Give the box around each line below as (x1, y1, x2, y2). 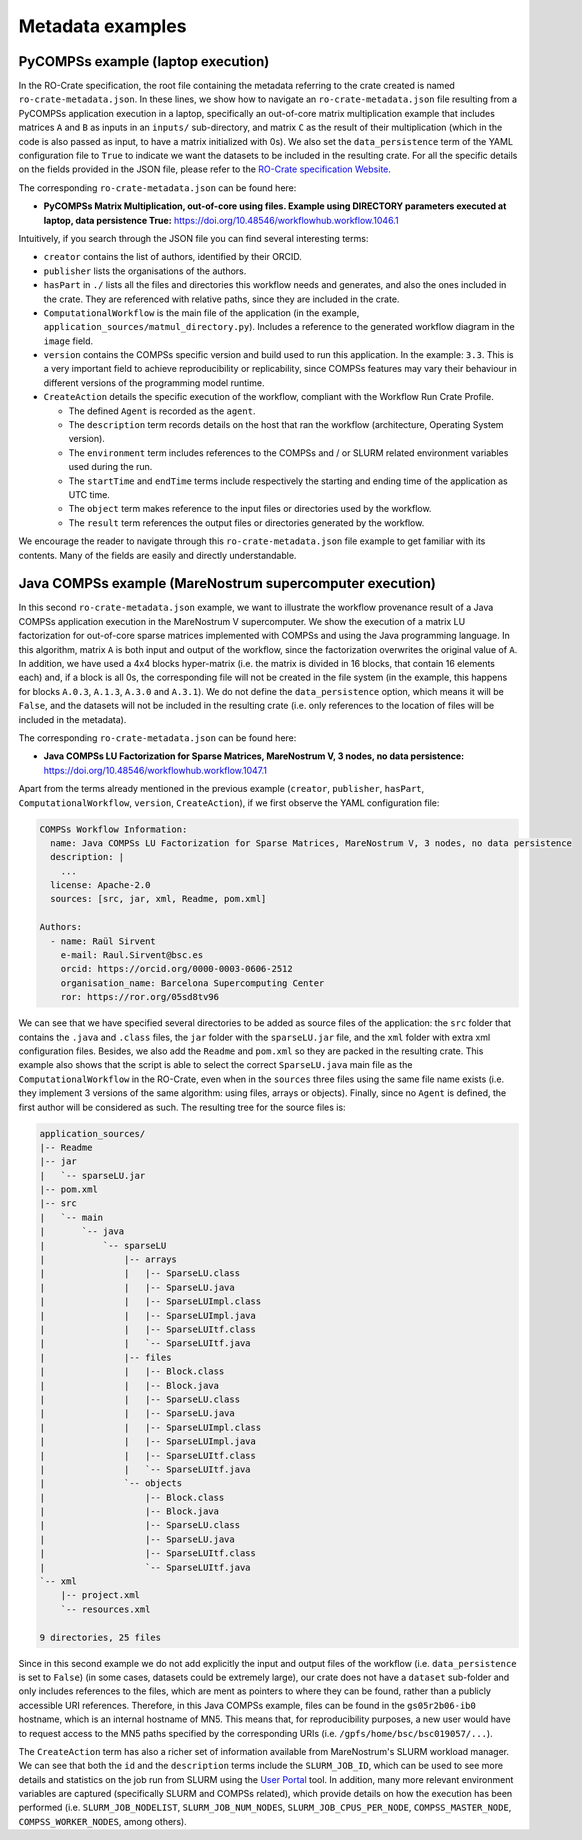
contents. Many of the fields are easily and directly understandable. (18, 549, 297, 561)
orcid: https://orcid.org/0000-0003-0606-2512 (60, 963, 294, 975)
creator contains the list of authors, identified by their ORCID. (43, 251, 302, 263)
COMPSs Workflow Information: (39, 823, 188, 835)
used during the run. (68, 461, 153, 473)
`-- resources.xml (60, 1603, 151, 1615)
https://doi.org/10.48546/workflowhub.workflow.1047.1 (43, 764, 268, 776)
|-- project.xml (60, 1590, 140, 1601)
